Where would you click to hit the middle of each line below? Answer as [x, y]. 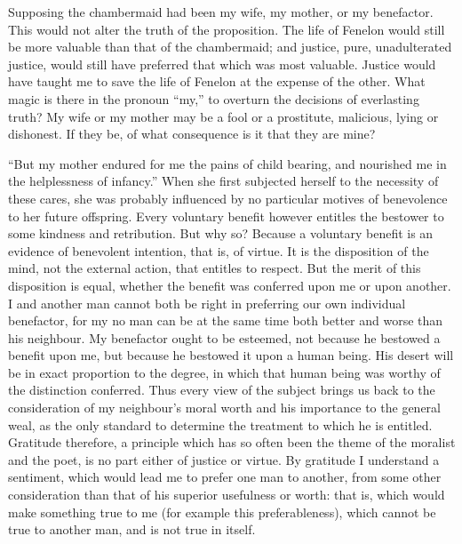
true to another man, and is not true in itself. [132, 529]
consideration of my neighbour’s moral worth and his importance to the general [224, 408]
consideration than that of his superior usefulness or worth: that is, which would [227, 495]
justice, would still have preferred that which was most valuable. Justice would [222, 64]
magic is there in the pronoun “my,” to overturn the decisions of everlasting [214, 98]
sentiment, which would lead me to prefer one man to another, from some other [225, 477]
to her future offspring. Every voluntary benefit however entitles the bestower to [226, 216]
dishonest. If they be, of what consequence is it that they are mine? [192, 134]
